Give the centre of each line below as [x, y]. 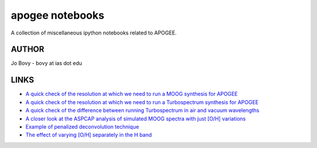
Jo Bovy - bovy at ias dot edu [46, 63]
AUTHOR [28, 49]
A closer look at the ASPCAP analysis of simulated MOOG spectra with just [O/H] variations [136, 118]
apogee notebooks [58, 15]
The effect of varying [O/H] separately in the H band [89, 135]
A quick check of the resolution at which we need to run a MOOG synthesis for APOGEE [131, 94]
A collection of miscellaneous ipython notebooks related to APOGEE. [94, 33]
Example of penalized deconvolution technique [82, 126]
